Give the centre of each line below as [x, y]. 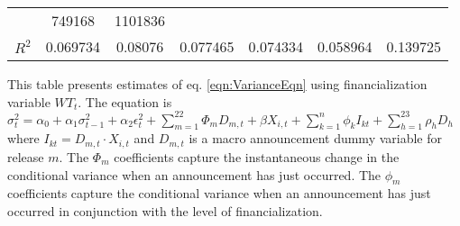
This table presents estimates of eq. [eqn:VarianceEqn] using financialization [217, 84]
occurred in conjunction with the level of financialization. [165, 210]
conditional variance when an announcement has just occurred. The [194, 174]
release [26, 156]
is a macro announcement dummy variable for [316, 138]
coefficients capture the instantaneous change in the [257, 156]
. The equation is [125, 101]
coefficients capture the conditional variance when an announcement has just [219, 193]
